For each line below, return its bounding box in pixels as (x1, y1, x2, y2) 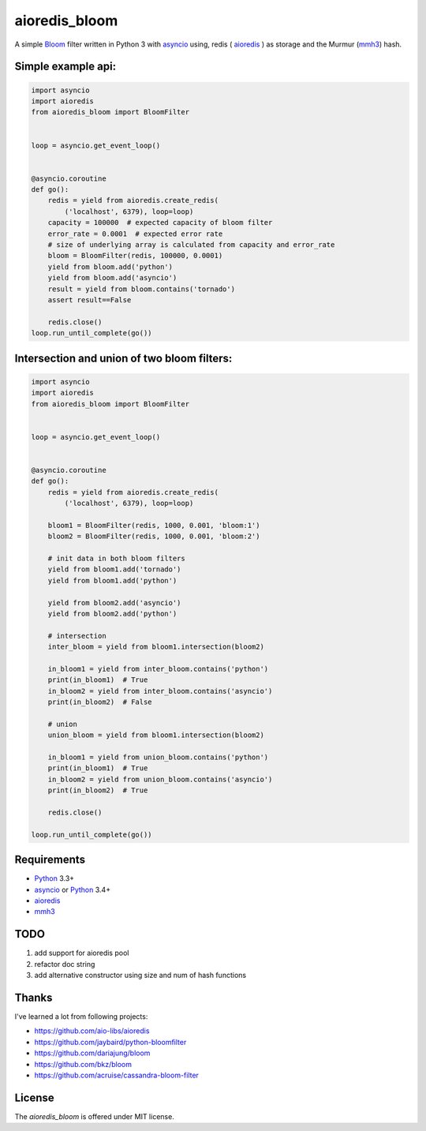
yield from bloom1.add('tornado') (47, 565, 181, 574)
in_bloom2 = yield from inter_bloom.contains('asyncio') (47, 687, 273, 695)
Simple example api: (14, 60, 117, 73)
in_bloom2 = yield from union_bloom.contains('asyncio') (47, 774, 273, 784)
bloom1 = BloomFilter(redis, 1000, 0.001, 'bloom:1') (47, 521, 260, 530)
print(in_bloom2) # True (47, 786, 148, 795)
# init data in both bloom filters (47, 553, 185, 563)
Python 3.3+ (34, 874, 75, 883)
